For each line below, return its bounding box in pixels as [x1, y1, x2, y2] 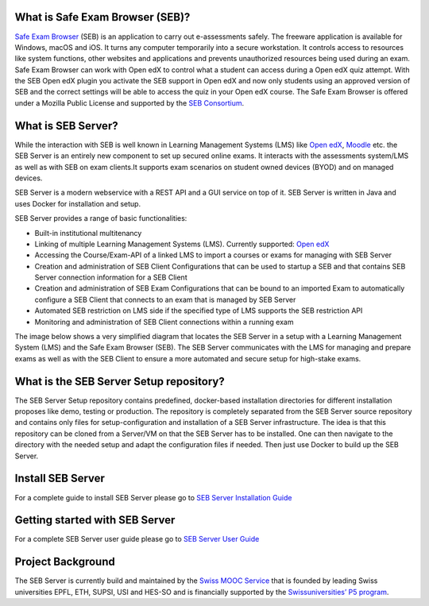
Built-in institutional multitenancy [34, 228, 142, 237]
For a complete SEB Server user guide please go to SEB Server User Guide [14, 535, 260, 544]
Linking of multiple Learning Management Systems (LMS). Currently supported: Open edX [34, 239, 330, 249]
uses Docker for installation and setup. [14, 199, 141, 208]
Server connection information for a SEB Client [34, 272, 187, 282]
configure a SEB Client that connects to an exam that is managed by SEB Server [34, 295, 296, 304]
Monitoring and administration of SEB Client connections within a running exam [34, 317, 294, 326]
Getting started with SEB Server [14, 513, 176, 527]
